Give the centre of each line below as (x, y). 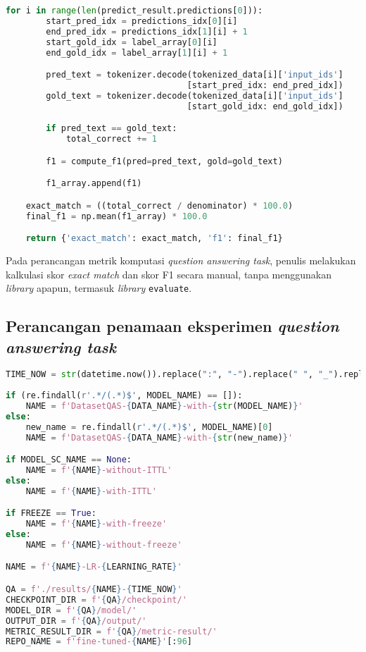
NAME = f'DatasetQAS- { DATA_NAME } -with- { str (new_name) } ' (159, 437)
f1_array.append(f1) (94, 184)
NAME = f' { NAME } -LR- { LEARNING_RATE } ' (94, 567)
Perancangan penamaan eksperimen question (172, 326)
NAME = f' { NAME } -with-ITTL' (91, 491)
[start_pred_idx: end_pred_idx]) (265, 85)
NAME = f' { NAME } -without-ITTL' (99, 470)
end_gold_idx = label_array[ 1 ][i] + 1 (137, 53)
